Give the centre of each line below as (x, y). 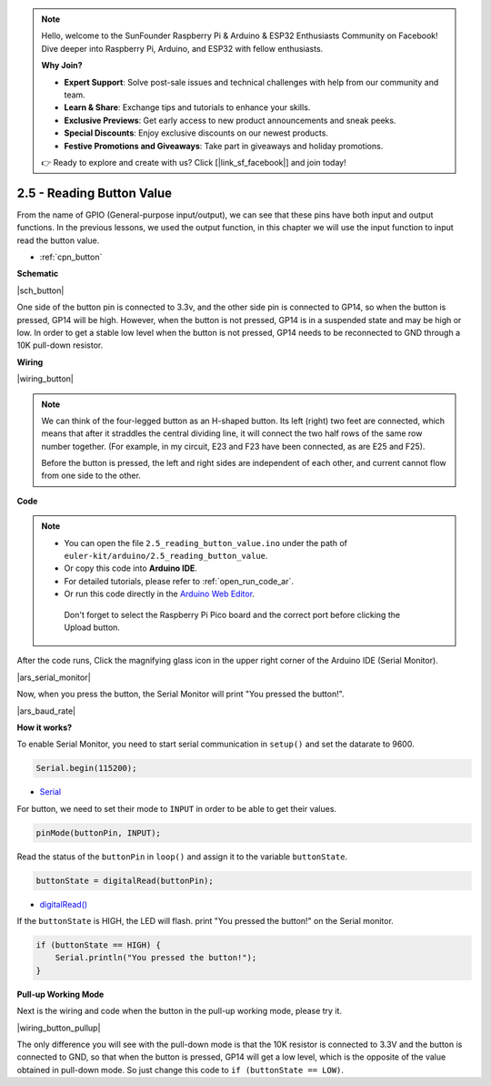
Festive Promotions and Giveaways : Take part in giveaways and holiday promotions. (224, 146)
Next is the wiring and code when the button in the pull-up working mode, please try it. (180, 1011)
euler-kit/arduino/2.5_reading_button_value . (166, 556)
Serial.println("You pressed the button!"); (156, 958)
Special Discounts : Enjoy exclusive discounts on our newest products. (196, 133)
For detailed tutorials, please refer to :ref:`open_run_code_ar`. (179, 581)
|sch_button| (40, 290)
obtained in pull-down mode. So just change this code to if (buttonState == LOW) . (180, 1070)
